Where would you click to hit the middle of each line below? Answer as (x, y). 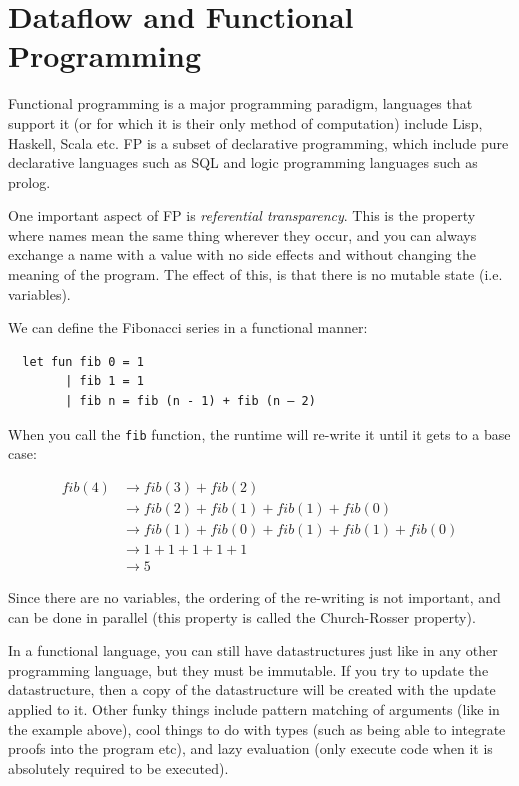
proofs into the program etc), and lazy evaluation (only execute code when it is (250, 748)
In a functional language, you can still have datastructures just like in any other (253, 650)
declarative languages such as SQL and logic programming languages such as (243, 162)
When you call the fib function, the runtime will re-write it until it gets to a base (259, 433)
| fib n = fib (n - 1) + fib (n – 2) (190, 401)
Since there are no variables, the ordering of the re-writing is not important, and (254, 597)
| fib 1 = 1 (105, 381)
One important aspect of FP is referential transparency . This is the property (242, 215)
